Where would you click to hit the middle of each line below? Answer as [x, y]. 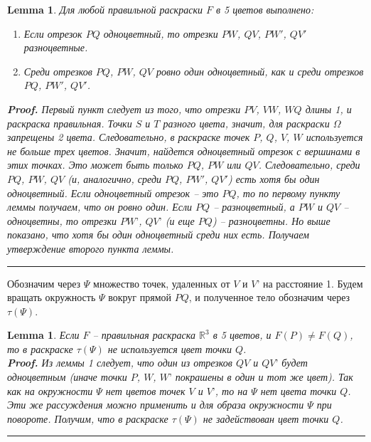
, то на [231, 390]
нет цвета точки [299, 390]
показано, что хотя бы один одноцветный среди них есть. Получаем [158, 235]
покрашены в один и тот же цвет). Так [264, 377]
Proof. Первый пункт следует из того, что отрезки [124, 109]
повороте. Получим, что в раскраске [88, 418]
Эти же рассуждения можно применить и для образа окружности [156, 405]
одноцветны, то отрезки [62, 220]
